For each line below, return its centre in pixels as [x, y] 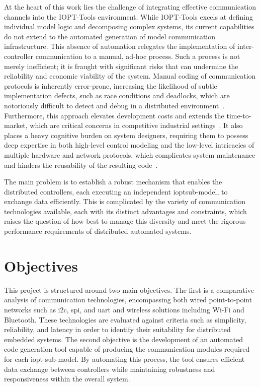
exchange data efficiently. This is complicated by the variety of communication [125, 201]
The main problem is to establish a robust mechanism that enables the [113, 182]
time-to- [239, 115]
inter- [246, 46]
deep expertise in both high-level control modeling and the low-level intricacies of [129, 145]
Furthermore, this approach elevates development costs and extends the [114, 115]
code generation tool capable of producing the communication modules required [127, 349]
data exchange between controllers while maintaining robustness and [110, 369]
